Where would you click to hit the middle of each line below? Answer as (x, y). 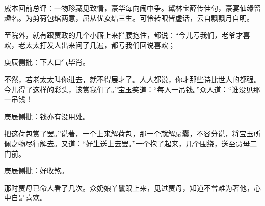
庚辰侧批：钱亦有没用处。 (47, 116)
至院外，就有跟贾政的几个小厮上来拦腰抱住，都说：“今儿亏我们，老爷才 (124, 35)
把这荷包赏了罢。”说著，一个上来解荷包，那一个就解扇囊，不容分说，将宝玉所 (132, 133)
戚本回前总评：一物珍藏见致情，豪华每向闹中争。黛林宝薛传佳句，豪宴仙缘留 (132, 8)
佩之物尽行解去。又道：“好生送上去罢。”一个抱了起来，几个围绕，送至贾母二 (131, 143)
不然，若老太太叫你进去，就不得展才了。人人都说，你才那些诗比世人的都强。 (132, 79)
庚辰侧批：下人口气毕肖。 (47, 62)
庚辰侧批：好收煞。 (36, 171)
